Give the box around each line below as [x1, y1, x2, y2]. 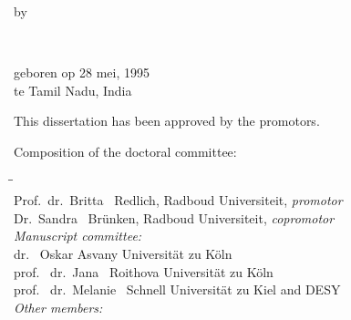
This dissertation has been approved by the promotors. [14, 111, 320, 130]
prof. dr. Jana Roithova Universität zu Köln [14, 262, 274, 281]
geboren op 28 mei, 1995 [14, 63, 150, 82]
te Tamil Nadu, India [14, 80, 132, 99]
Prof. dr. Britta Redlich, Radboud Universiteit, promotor [14, 191, 343, 210]
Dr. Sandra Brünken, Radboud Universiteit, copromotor [14, 208, 335, 227]
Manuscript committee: [14, 226, 142, 245]
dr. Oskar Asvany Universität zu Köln [14, 243, 232, 263]
